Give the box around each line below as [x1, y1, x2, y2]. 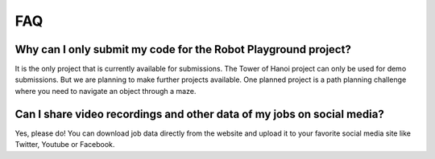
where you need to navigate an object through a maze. [14, 86, 197, 96]
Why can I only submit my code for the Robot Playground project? [14, 43, 352, 56]
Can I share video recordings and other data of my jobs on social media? [14, 107, 384, 120]
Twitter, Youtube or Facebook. [14, 140, 115, 149]
